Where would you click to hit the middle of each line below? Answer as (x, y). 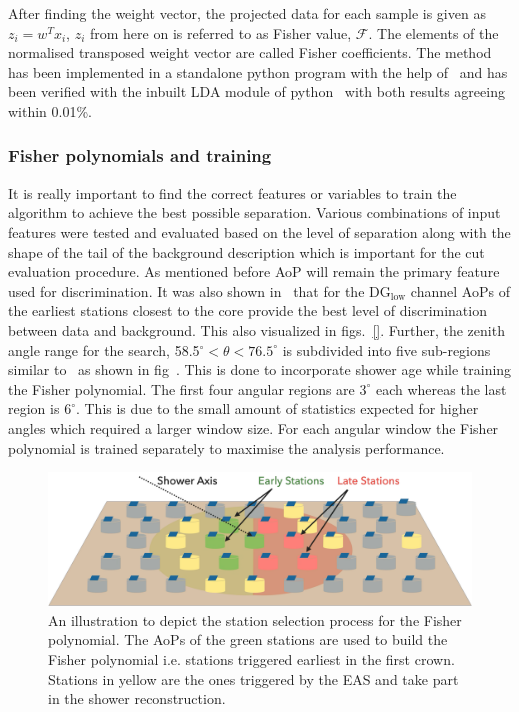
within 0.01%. (50, 110)
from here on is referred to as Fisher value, (220, 32)
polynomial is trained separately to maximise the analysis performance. (226, 447)
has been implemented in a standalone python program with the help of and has (258, 71)
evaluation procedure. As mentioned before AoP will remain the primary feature (254, 271)
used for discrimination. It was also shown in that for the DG (199, 290)
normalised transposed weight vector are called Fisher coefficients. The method (250, 52)
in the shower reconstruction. (137, 698)
